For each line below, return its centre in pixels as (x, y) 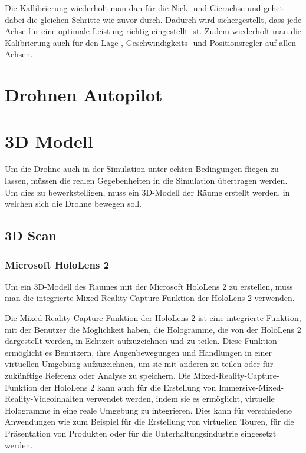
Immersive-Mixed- (251, 387)
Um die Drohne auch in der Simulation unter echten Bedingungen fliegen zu (142, 169)
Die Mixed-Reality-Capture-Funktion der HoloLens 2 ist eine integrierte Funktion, (153, 318)
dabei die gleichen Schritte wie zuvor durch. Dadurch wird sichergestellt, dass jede (153, 19)
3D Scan (31, 235)
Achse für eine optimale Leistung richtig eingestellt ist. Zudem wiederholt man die (153, 31)
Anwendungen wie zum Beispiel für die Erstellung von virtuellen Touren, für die (149, 421)
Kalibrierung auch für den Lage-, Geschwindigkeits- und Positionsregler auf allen (151, 42)
